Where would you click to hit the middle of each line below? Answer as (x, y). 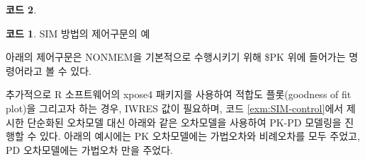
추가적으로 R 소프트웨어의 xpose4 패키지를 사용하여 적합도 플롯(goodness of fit (179, 94)
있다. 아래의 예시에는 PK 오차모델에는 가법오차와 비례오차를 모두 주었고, (200, 136)
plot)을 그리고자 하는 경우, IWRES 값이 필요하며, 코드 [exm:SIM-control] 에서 (175, 108)
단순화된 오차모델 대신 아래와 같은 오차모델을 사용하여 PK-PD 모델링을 (184, 122)
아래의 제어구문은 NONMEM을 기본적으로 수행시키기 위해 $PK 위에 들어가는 (176, 57)
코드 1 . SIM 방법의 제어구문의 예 (78, 33)
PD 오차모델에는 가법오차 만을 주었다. (89, 149)
